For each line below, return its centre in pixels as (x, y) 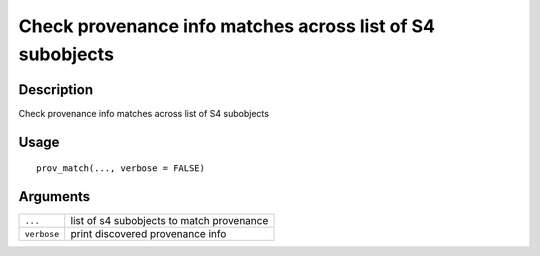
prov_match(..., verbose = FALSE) (120, 168)
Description (56, 89)
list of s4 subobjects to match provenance (169, 221)
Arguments (54, 196)
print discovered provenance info (148, 234)
